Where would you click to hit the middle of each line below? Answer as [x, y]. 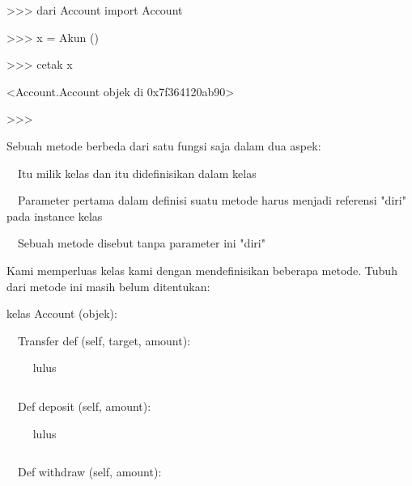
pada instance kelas [55, 216]
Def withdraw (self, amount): [90, 472]
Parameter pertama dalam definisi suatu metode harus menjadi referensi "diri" [212, 200]
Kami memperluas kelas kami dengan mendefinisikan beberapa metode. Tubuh [202, 270]
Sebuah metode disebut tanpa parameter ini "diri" [142, 243]
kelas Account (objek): [62, 313]
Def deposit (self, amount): [85, 406]
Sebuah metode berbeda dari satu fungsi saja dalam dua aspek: [164, 145]
